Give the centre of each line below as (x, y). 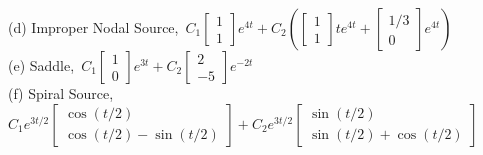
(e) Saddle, (41, 65)
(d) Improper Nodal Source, (93, 27)
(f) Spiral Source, (61, 93)
